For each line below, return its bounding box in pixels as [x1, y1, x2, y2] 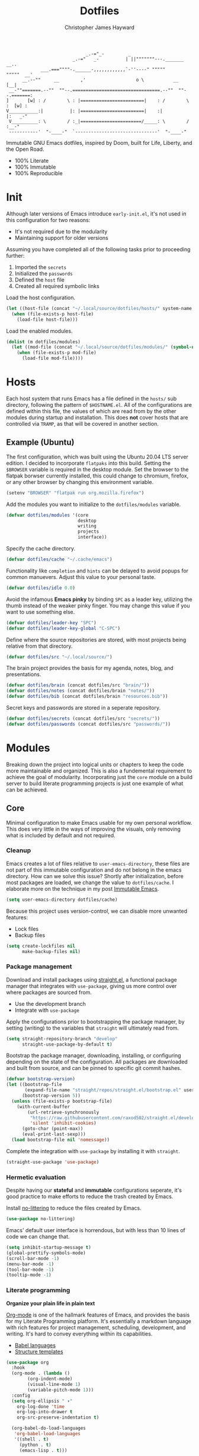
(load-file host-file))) [17, 316, 78, 322]
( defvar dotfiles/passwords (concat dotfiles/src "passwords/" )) [6, 721, 171, 727]
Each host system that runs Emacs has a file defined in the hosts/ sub [6, 395, 177, 402]
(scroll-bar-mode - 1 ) [6, 1255, 60, 1261]
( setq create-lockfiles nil [6, 943, 76, 949]
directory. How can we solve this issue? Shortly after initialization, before [6, 872, 184, 879]
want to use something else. [6, 608, 75, 615]
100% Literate [14, 157, 49, 164]
